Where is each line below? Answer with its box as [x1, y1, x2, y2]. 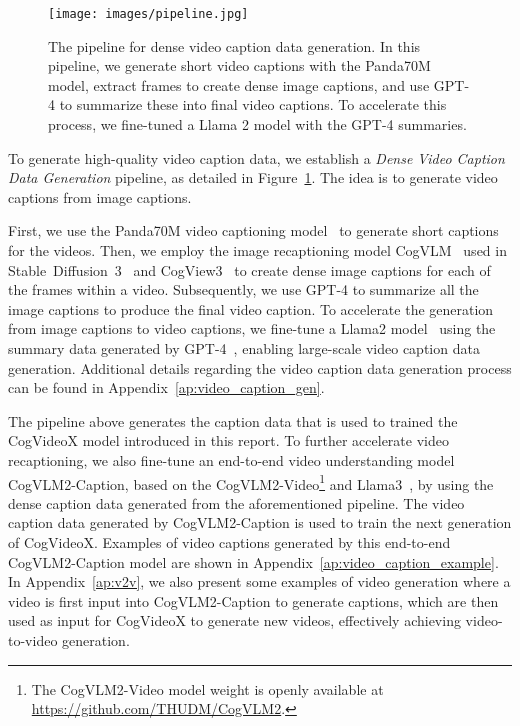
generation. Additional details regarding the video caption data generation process [8, 357, 512, 378]
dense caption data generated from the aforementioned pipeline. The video [8, 492, 465, 513]
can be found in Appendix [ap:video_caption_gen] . [8, 377, 325, 398]
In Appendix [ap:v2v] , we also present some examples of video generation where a [8, 571, 511, 592]
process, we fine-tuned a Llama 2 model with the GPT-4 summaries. [48, 114, 467, 135]
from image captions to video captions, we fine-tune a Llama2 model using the [8, 318, 496, 339]
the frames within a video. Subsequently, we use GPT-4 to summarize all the [8, 279, 479, 300]
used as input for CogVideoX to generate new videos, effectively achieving [8, 610, 461, 631]
